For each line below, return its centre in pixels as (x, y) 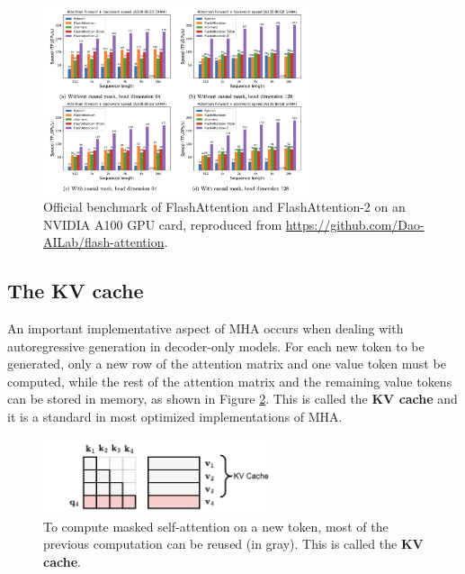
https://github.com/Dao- (355, 224)
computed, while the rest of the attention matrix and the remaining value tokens (230, 381)
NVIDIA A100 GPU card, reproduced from (163, 224)
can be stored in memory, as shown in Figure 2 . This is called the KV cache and (232, 399)
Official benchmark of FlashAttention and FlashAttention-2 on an (224, 207)
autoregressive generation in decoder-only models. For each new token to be (216, 346)
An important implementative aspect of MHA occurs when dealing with (206, 328)
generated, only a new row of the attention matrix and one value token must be (227, 364)
